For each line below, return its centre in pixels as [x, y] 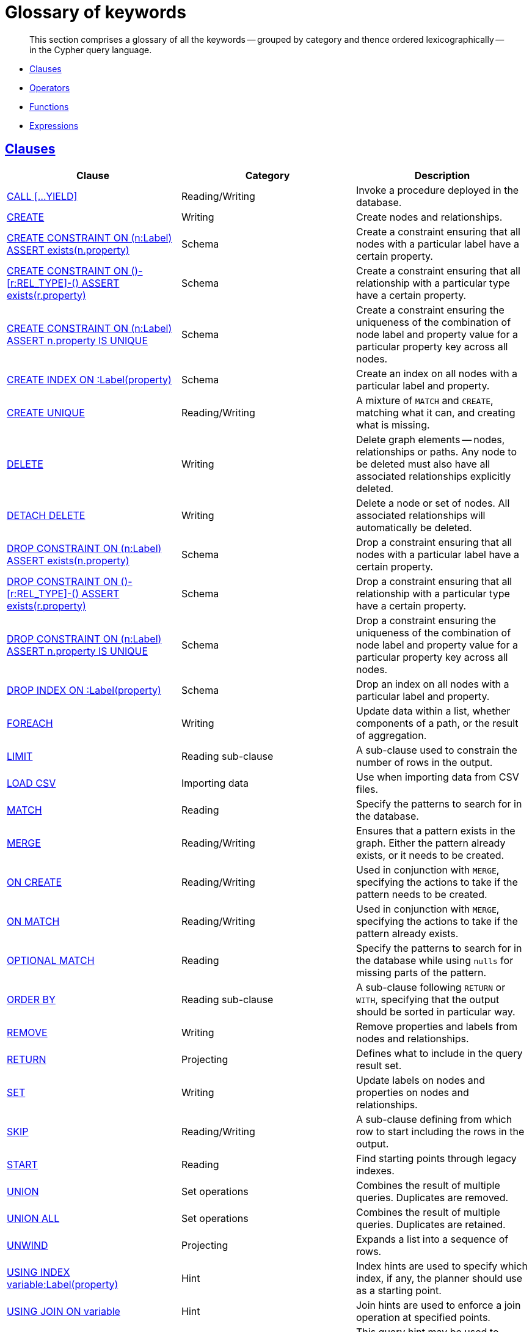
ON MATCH [33, 921]
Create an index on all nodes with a [437, 373]
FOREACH [30, 723]
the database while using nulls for [435, 960]
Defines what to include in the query [439, 1053]
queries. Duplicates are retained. [431, 1224]
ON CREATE [35, 882]
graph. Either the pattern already [431, 843]
